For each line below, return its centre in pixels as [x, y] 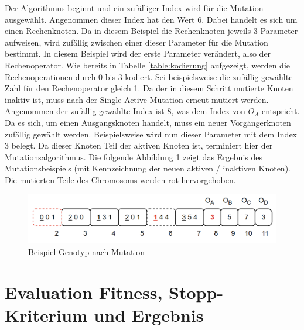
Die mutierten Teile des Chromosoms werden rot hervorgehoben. [120, 179]
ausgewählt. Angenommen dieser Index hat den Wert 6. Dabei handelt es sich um [151, 19]
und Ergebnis [149, 314]
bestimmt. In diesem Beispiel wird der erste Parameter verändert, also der [138, 54]
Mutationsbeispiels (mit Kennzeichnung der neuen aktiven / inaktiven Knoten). [148, 168]
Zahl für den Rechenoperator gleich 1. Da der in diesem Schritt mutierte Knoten [149, 88]
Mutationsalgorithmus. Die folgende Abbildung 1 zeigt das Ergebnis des [134, 157]
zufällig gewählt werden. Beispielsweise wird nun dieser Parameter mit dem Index [151, 134]
